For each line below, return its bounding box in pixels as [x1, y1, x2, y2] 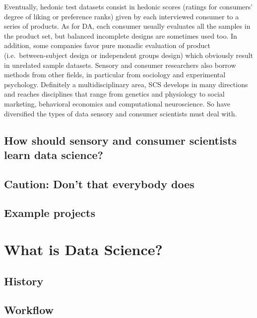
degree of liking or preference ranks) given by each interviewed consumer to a [4, 11, 239, 21]
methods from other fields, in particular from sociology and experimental [4, 69, 226, 80]
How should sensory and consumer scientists [4, 132, 237, 148]
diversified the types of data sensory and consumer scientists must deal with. [4, 108, 237, 118]
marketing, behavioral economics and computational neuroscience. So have [4, 98, 231, 108]
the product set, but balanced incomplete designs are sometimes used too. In [4, 30, 237, 41]
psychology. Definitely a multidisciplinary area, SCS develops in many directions [4, 79, 248, 89]
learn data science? [4, 147, 103, 162]
